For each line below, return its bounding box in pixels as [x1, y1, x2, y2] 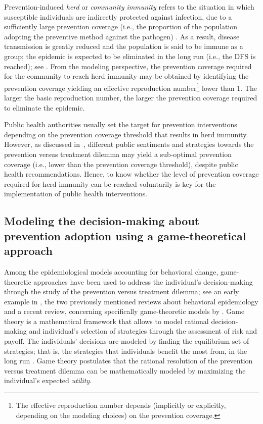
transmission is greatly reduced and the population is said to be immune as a [4, 41, 243, 51]
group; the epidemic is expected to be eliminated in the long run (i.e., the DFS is [4, 50, 256, 61]
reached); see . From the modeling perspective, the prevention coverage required [4, 61, 252, 71]
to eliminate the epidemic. [4, 102, 85, 113]
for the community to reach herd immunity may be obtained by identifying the [4, 71, 249, 81]
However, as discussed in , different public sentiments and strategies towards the [4, 139, 254, 149]
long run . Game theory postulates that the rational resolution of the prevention [4, 355, 253, 366]
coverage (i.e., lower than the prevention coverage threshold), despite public [4, 158, 238, 169]
